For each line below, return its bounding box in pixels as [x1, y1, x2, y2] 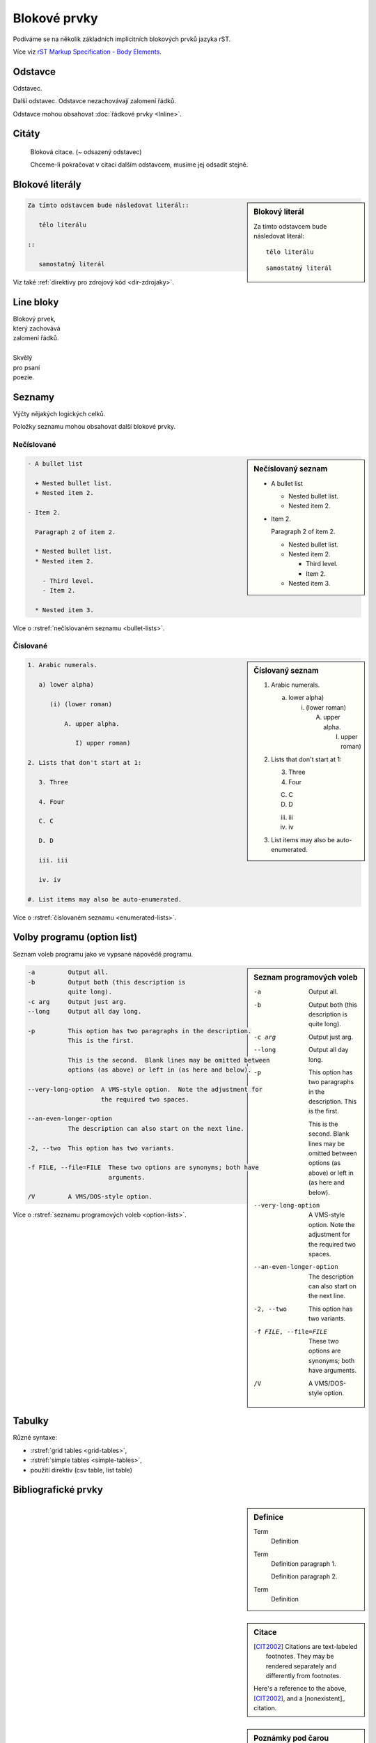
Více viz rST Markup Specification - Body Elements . [13, 47, 162, 56]
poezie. [13, 373, 35, 381]
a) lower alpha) [38, 680, 94, 689]
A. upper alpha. [63, 720, 120, 728]
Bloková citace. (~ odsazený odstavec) [30, 148, 142, 156]
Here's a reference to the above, [253, 1684, 347, 1693]
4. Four [38, 798, 65, 805]
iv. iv [38, 876, 61, 883]
